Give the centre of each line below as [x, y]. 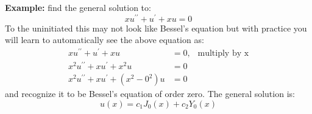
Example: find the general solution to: [78, 7]
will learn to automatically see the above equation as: [105, 40]
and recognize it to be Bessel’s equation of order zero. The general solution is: [150, 94]
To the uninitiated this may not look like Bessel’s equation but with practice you [156, 28]
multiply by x [223, 53]
